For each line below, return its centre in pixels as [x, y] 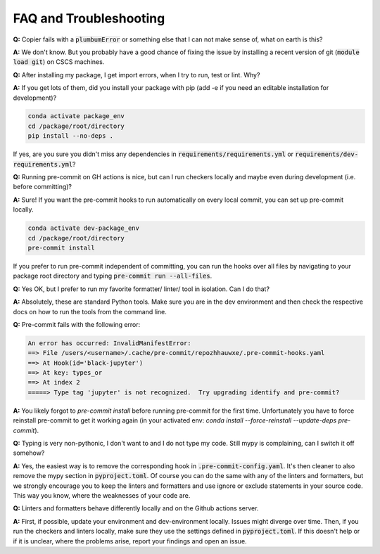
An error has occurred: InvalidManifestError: [109, 343]
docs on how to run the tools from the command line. [90, 311]
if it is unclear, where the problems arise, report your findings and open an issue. [130, 541]
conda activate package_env [76, 116]
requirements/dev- [327, 154]
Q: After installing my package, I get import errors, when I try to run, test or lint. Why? [137, 75]
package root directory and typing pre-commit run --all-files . [113, 276]
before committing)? [43, 187]
